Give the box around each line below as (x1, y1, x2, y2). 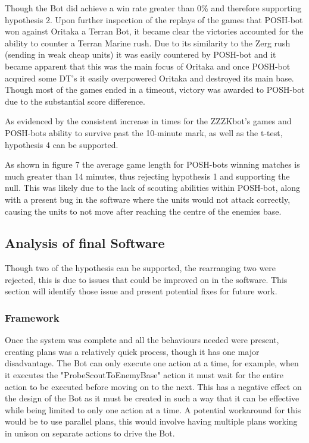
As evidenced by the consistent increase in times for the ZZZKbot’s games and (5, 115, 292, 127)
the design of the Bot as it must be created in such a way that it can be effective (5, 392, 299, 404)
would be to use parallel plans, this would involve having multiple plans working (5, 415, 298, 428)
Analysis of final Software (5, 234, 165, 252)
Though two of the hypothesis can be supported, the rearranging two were (5, 262, 276, 274)
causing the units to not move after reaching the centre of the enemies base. (5, 205, 282, 217)
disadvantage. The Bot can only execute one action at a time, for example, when (5, 357, 299, 369)
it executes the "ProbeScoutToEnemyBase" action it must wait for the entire (5, 369, 283, 381)
